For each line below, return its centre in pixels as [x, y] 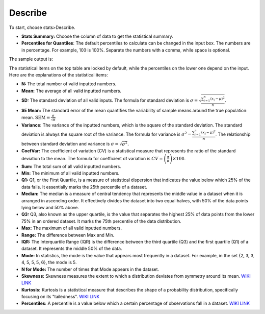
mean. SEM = [36, 117]
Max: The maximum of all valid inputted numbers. [72, 228]
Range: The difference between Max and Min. [68, 235]
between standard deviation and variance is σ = [70, 144]
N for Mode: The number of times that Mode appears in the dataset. [90, 269]
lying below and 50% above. [50, 208]
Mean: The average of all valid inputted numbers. [71, 91]
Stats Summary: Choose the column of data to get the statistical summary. [97, 36]
